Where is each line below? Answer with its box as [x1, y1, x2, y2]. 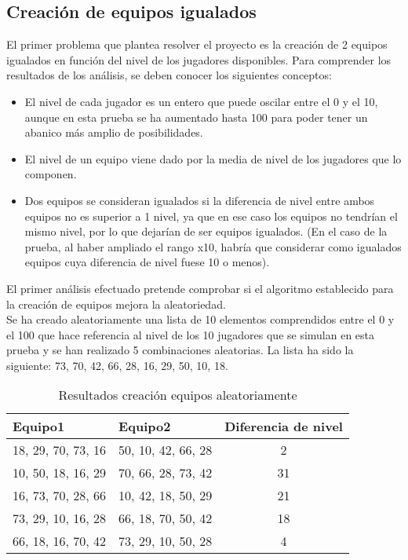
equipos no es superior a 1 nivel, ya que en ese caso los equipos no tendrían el [24, 207, 398, 224]
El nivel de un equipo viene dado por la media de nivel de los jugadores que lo [24, 150, 402, 167]
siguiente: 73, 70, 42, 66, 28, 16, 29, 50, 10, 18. [6, 357, 228, 373]
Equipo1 [13, 417, 65, 436]
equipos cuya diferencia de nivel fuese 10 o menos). [24, 254, 270, 270]
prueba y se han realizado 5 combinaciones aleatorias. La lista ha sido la [6, 342, 354, 358]
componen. [24, 166, 77, 182]
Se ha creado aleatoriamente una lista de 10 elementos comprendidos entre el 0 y [6, 311, 395, 328]
